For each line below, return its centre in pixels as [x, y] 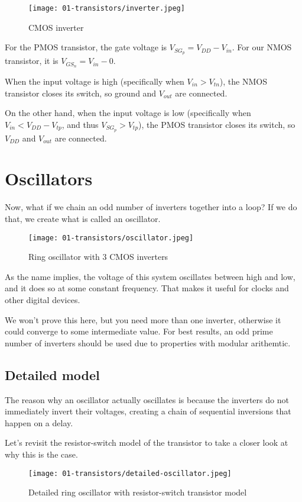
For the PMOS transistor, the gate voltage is [86, 47]
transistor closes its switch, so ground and [81, 93]
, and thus [80, 124]
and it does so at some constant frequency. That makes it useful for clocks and [147, 288]
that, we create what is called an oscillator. [83, 218]
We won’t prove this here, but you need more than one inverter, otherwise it [143, 319]
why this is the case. [41, 454]
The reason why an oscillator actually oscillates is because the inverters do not [147, 399]
